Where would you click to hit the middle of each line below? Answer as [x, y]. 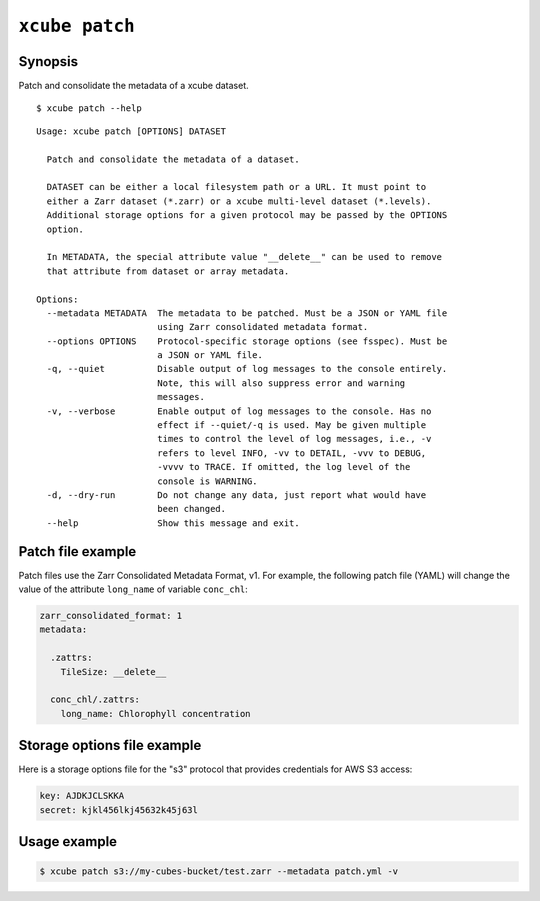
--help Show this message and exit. [173, 523]
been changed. [191, 509]
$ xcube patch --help [89, 108]
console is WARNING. [207, 481]
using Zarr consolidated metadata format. [262, 327]
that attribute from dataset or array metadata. [168, 271]
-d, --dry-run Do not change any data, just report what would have [236, 495]
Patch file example [77, 551]
